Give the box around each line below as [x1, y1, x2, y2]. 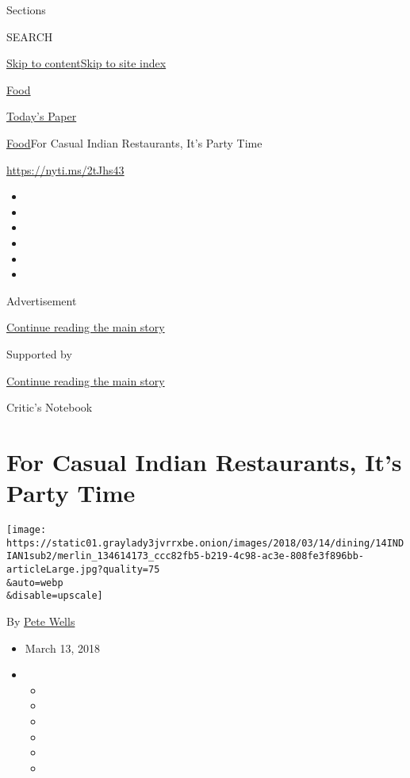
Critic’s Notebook [6, 399, 93, 416]
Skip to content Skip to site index [6, 55, 167, 71]
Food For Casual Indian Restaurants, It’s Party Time [6, 134, 262, 151]
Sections [6, 2, 46, 17]
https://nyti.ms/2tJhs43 [6, 161, 125, 178]
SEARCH [6, 28, 53, 44]
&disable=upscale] [6, 590, 103, 602]
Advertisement [6, 292, 77, 309]
